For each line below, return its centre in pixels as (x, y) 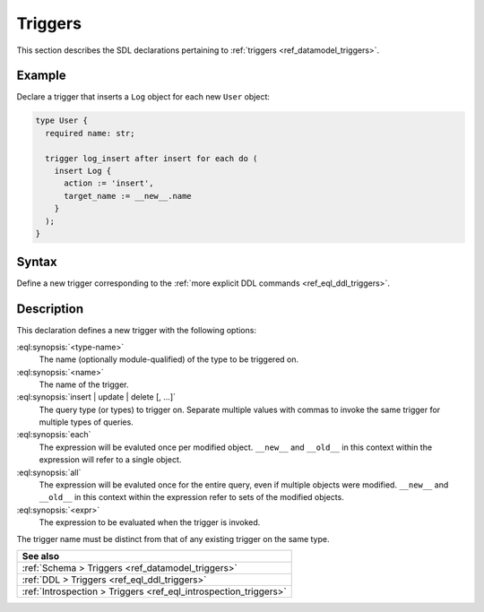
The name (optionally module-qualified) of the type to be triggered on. (169, 359)
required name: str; (90, 133)
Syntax (37, 262)
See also (41, 556)
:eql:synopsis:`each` (54, 435)
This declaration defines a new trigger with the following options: (137, 331)
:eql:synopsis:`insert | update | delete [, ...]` (96, 397)
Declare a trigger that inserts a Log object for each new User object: (143, 97)
